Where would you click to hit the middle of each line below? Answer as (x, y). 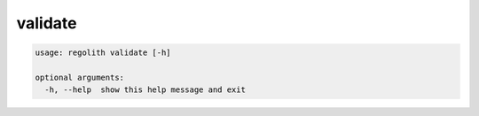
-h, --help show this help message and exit (145, 90)
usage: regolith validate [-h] (103, 53)
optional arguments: (79, 77)
